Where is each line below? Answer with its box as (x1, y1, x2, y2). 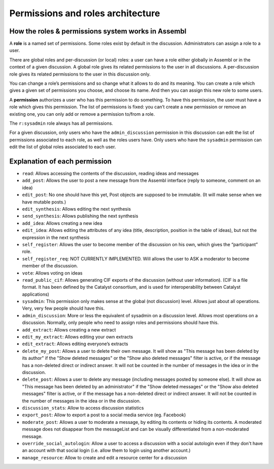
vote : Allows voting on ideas (22, 270, 83, 276)
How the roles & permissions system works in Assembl (9, 27, 187, 36)
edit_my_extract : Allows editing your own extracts (22, 334, 133, 340)
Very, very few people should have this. (22, 305, 105, 312)
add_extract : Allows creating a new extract (22, 326, 116, 332)
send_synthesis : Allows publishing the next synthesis (22, 213, 139, 219)
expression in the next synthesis (22, 234, 90, 241)
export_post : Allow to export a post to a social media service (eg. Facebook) (22, 412, 186, 418)
